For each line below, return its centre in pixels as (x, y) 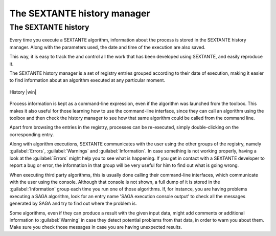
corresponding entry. (32, 134)
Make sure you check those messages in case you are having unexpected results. (96, 227)
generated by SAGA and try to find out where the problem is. (73, 203)
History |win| (23, 92)
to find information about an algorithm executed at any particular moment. (87, 80)
